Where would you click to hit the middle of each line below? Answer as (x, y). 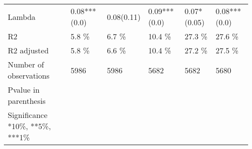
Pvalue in (24, 90)
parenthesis (27, 101)
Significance (28, 115)
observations (29, 75)
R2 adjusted (28, 50)
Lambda (22, 17)
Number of (26, 64)
